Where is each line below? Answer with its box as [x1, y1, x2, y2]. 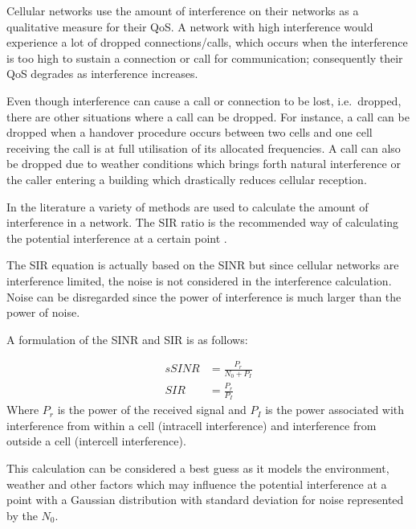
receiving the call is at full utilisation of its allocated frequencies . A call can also [6, 139, 401, 156]
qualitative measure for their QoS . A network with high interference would [6, 18, 373, 35]
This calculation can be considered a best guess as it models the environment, [6, 460, 389, 477]
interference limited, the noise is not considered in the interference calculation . [6, 272, 392, 289]
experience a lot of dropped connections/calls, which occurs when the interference [6, 34, 408, 51]
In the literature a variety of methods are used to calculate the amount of [6, 198, 369, 215]
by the [6, 506, 38, 523]
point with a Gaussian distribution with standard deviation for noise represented [6, 491, 404, 508]
